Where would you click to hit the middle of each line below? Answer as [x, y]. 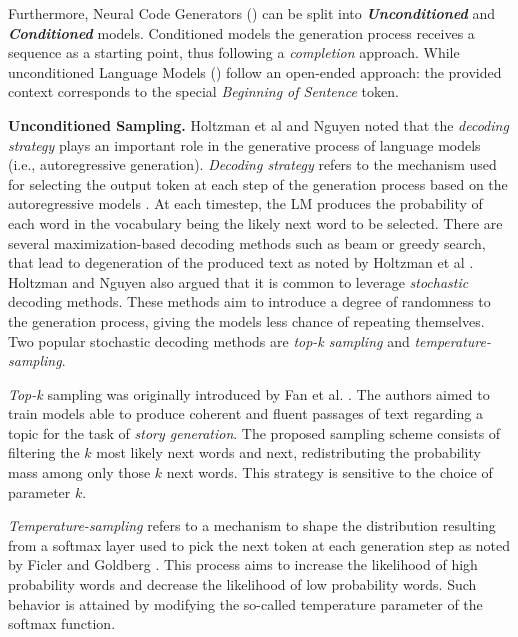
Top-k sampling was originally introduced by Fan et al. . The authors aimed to [249, 393]
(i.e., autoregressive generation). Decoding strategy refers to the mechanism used [252, 164]
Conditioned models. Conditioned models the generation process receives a [241, 32]
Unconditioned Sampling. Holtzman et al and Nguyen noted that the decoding [258, 124]
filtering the [44, 452]
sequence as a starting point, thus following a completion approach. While [234, 52]
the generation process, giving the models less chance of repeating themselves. [246, 320]
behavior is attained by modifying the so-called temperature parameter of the [245, 603]
